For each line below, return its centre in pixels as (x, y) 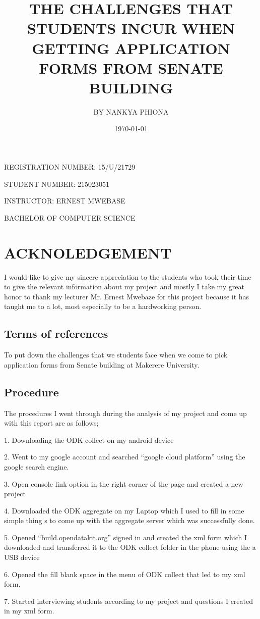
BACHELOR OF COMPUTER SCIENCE (70, 217)
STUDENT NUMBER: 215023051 (57, 184)
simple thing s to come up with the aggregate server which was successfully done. (129, 520)
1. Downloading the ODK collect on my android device (89, 440)
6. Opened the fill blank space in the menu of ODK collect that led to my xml (125, 574)
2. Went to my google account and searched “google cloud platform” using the (125, 457)
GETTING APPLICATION (131, 48)
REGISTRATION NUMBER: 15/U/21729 (70, 167)
